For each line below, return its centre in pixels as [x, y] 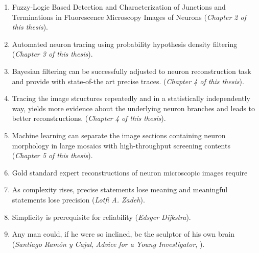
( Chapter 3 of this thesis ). [52, 54]
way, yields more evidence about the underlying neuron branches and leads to [134, 108]
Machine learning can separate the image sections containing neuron [119, 135]
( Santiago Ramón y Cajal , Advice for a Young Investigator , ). [108, 244]
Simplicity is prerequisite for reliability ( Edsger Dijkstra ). [101, 217]
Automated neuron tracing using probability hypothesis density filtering [125, 44]
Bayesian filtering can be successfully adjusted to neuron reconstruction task [132, 71]
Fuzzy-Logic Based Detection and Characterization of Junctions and [119, 7]
